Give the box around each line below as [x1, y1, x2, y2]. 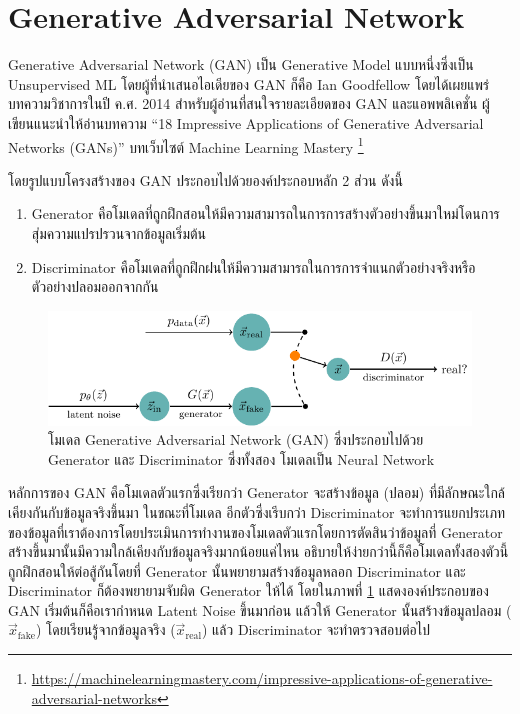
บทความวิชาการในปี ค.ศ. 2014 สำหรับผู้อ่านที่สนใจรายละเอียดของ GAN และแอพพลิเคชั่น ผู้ [8, 93, 490, 114]
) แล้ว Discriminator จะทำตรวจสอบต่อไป [201, 619, 430, 640]
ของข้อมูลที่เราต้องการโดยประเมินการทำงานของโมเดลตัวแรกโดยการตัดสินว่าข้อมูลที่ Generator [8, 521, 503, 542]
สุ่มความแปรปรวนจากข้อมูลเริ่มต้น [31, 222, 207, 243]
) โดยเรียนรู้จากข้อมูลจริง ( [35, 619, 176, 640]
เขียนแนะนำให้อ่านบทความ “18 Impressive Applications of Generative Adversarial [8, 112, 484, 133]
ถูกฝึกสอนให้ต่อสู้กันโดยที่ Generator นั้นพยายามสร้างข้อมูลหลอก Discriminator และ [8, 560, 466, 581]
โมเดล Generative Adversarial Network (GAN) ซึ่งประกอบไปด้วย [48, 429, 424, 450]
